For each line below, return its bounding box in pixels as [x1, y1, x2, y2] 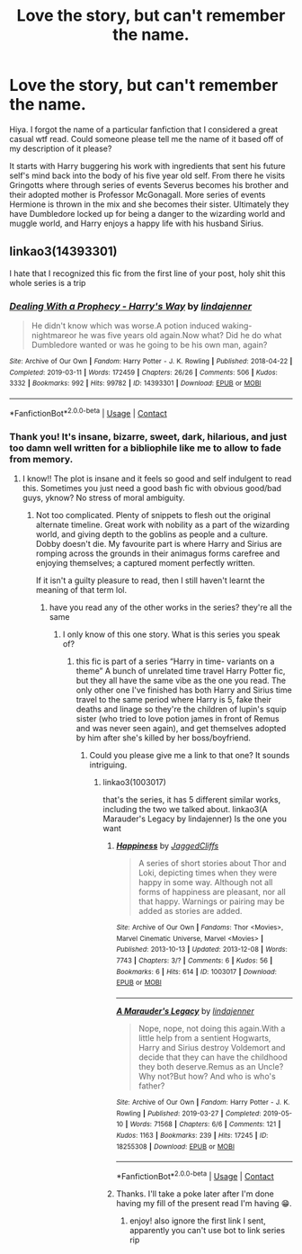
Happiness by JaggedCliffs [116, 840, 219, 851]
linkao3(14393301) [9, 244, 118, 259]
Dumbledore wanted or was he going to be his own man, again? [31, 339, 268, 351]
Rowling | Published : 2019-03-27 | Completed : [116, 1108, 262, 1118]
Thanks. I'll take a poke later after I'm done [116, 1188, 274, 1199]
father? [138, 1080, 165, 1091]
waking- [221, 320, 253, 331]
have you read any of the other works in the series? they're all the [49, 602, 292, 613]
